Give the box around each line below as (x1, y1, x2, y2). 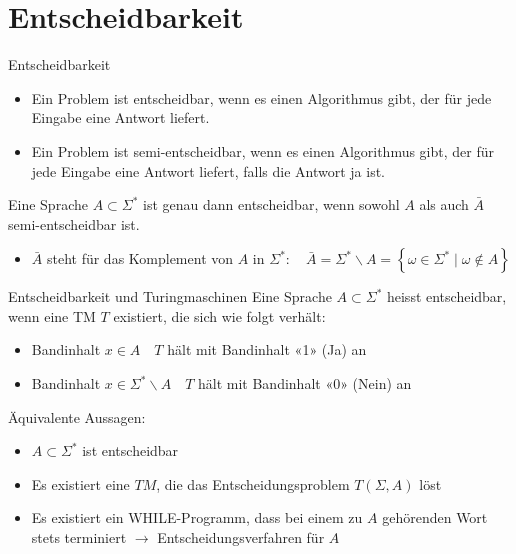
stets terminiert (31, 527, 127, 548)
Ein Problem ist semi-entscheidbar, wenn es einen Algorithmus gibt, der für (31, 140, 494, 161)
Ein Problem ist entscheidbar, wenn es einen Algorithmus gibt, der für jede (31, 87, 492, 108)
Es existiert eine (31, 473, 130, 494)
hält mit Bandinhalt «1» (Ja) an (167, 339, 367, 360)
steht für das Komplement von (46, 248, 234, 269)
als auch (419, 194, 469, 215)
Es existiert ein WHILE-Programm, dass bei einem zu (31, 507, 363, 528)
